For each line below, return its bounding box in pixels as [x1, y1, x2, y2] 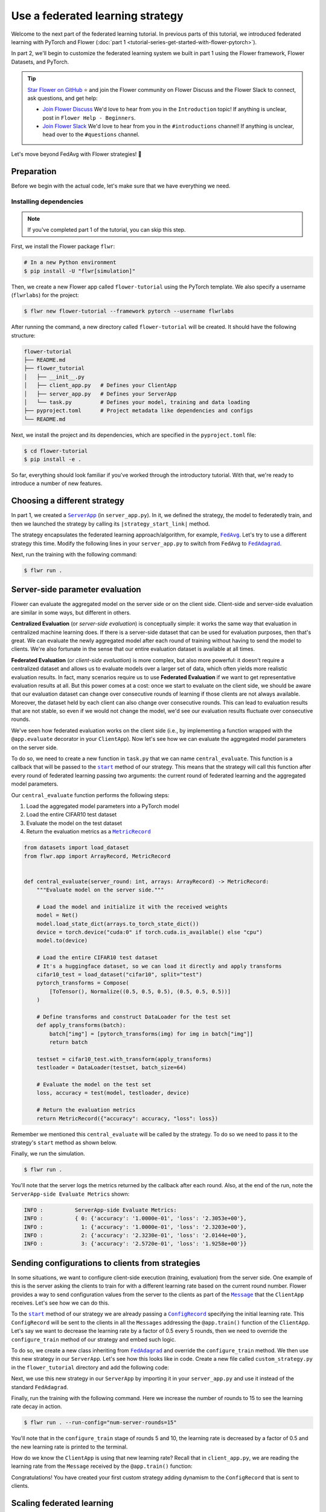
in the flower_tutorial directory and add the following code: [11, 1364, 169, 1371]
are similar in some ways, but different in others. [11, 608, 131, 616]
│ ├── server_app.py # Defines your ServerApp [24, 390, 177, 397]
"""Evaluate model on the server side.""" [36, 887, 164, 893]
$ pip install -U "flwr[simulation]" [24, 267, 136, 275]
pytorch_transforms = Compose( [36, 980, 129, 986]
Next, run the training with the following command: [11, 550, 138, 558]
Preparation [11, 166, 57, 177]
